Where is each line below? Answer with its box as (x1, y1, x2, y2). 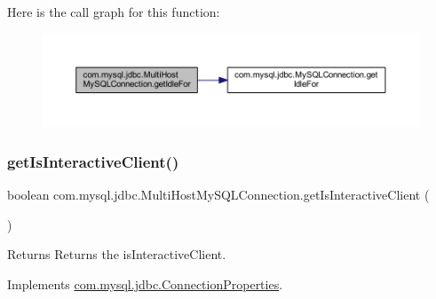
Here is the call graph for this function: (7, 3, 220, 20)
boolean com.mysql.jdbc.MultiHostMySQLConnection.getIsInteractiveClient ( (7, 185, 430, 203)
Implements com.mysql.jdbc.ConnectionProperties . (7, 274, 283, 293)
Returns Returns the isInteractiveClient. (7, 245, 226, 264)
